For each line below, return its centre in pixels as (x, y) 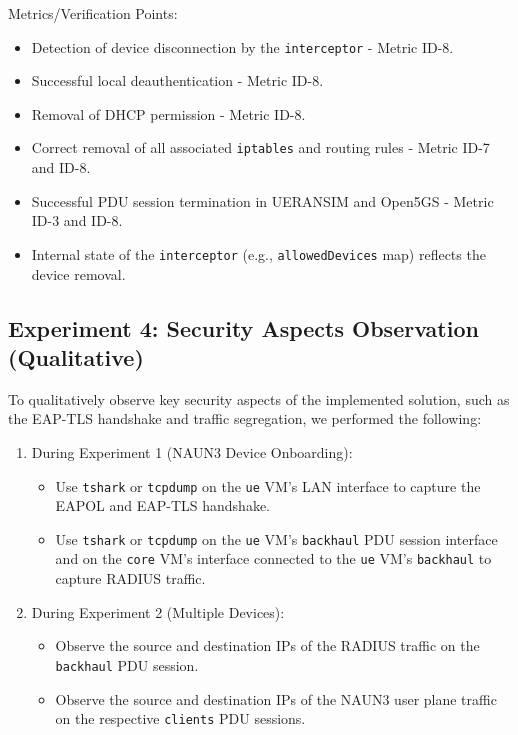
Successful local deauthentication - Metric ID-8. (177, 80)
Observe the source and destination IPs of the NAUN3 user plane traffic (276, 698)
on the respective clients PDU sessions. (180, 718)
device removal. (78, 273)
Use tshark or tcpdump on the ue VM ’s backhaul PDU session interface (276, 538)
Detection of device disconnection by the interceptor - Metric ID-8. (242, 46)
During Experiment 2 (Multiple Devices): (158, 611)
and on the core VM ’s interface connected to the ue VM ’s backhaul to (273, 558)
